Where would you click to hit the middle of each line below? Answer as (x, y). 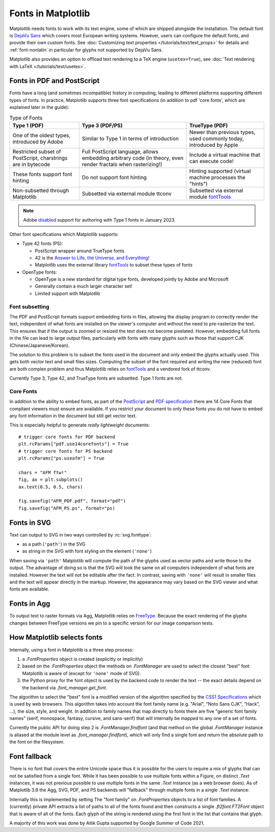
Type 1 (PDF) (28, 125)
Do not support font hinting (114, 177)
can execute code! (211, 161)
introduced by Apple (214, 145)
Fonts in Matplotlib (50, 13)
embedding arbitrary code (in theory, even (133, 158)
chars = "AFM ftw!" (43, 472)
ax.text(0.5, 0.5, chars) (51, 487)
